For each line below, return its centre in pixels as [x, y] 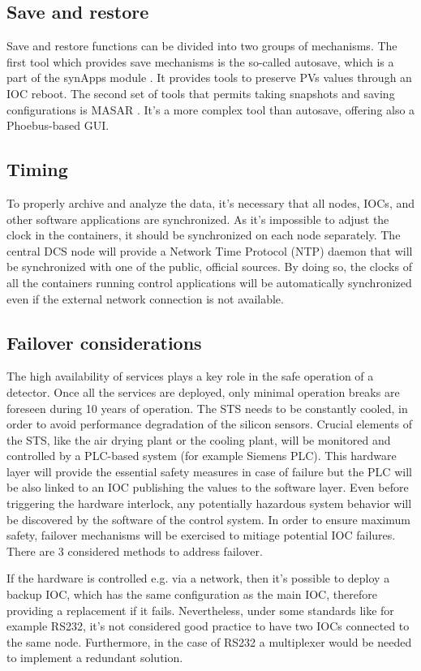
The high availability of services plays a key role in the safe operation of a [190, 376]
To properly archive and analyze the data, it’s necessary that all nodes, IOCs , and [211, 202]
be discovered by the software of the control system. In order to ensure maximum [208, 519]
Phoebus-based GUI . [58, 125]
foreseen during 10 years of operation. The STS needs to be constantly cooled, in [207, 408]
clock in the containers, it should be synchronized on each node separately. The [204, 235]
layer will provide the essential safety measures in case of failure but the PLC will [209, 471]
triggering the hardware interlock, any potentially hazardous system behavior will [209, 503]
